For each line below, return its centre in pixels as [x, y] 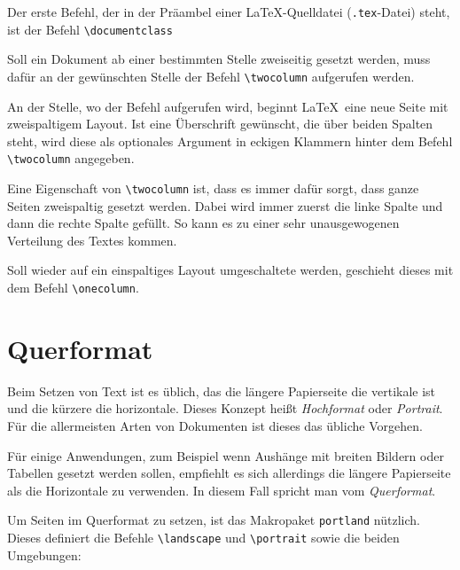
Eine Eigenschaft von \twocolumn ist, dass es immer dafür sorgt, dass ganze [213, 188]
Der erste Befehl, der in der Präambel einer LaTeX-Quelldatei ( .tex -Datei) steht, [229, 12]
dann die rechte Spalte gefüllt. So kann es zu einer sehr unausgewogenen [203, 223]
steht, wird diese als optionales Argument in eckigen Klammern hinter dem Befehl [230, 141]
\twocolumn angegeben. [71, 158]
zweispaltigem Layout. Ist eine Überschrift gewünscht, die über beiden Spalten [220, 124]
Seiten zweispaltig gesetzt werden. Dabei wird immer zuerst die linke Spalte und [225, 205]
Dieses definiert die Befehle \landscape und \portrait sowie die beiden [203, 538]
